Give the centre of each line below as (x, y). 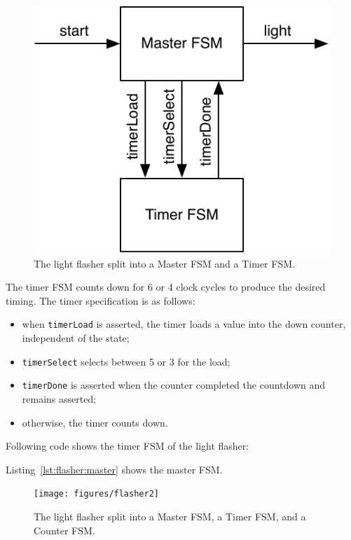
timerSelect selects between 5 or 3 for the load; (126, 361)
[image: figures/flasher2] (96, 494)
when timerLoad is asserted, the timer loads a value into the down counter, (184, 324)
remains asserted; (59, 399)
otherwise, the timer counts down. (95, 422)
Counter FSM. (64, 530)
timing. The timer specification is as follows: (101, 300)
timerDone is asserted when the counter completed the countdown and (174, 385)
